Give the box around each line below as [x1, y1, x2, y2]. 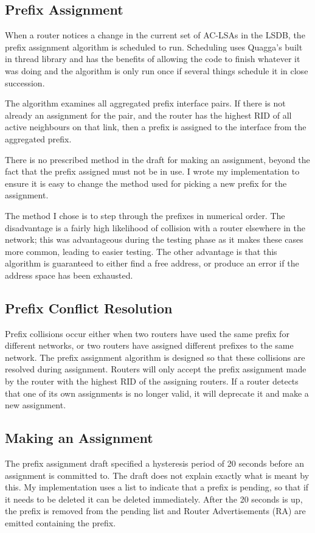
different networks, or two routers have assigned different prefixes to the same [5, 339, 294, 352]
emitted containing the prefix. [5, 517, 116, 529]
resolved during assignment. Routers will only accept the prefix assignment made [5, 363, 306, 375]
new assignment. [5, 399, 66, 411]
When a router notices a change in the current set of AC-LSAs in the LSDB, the [5, 29, 305, 41]
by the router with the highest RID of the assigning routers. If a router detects [5, 375, 299, 388]
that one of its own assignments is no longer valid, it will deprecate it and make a [5, 386, 309, 399]
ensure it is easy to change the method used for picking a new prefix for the [5, 176, 287, 189]
